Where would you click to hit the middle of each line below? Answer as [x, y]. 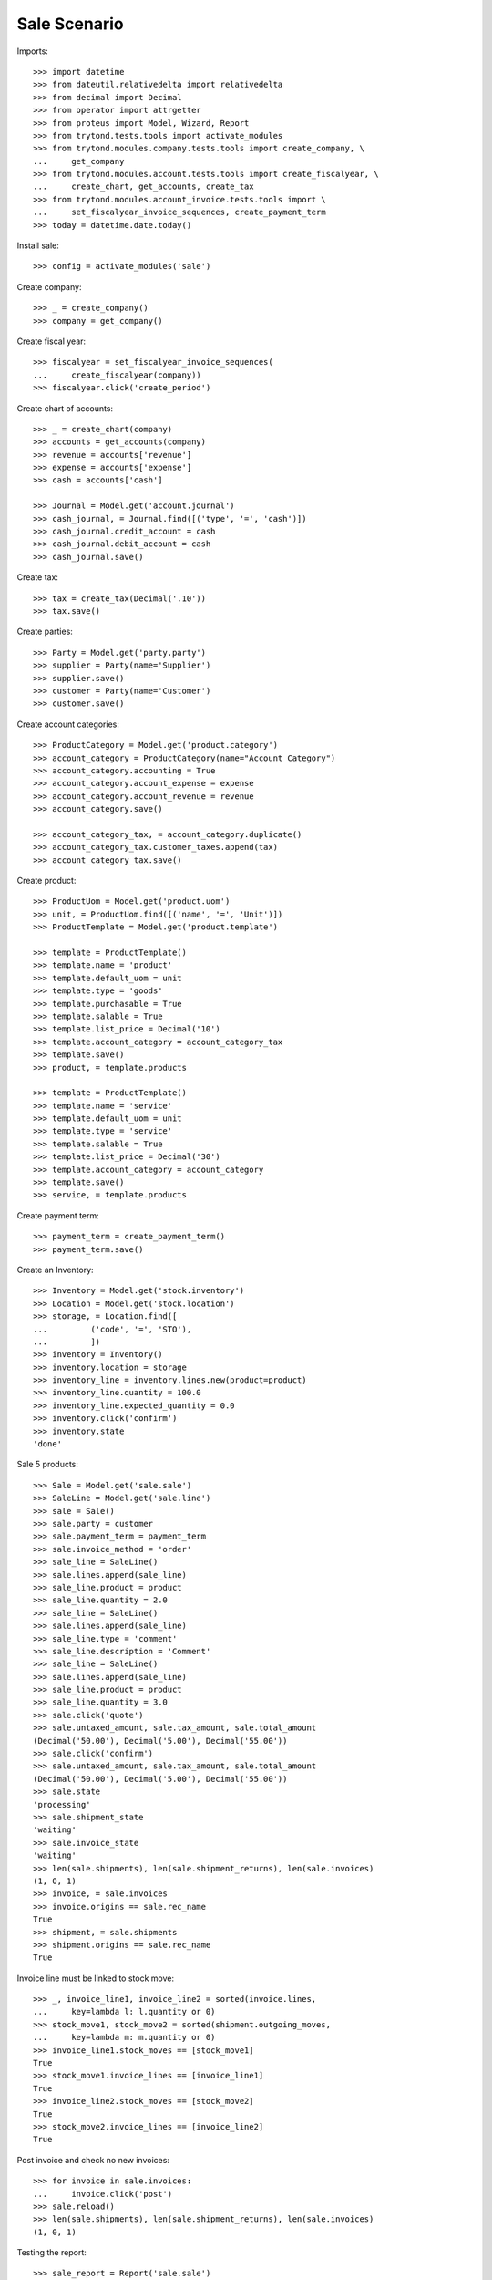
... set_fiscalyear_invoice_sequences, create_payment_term [180, 212]
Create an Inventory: [56, 1270]
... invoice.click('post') [103, 2194]
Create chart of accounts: [65, 408]
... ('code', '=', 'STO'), [113, 1329]
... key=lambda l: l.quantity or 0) [124, 2012]
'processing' [62, 1804]
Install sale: [38, 245]
